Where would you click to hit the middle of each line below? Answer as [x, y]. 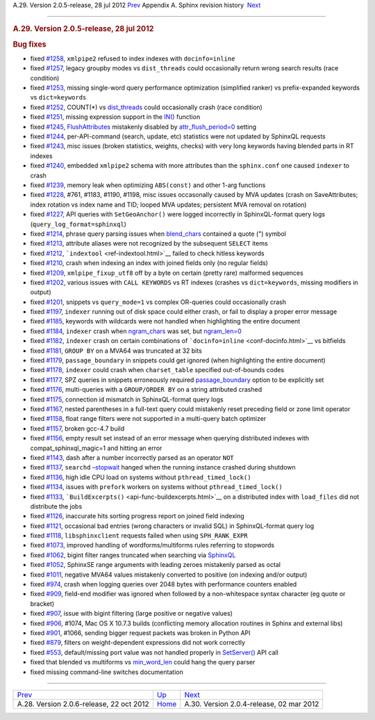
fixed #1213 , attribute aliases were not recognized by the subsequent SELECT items [149, 243]
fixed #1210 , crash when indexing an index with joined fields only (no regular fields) [149, 263]
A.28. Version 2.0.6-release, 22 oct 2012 [83, 704]
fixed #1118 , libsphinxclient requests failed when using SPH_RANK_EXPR [139, 536]
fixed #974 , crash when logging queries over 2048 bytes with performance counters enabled [164, 584]
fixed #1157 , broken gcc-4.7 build [77, 429]
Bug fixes [30, 44]
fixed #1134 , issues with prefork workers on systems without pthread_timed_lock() [156, 487]
